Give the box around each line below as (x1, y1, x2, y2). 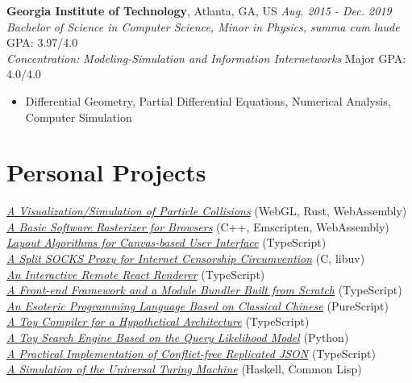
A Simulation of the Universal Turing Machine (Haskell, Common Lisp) (6, 360, 362, 377)
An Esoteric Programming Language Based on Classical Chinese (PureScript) (6, 297, 389, 314)
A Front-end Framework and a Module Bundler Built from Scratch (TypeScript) (6, 281, 402, 298)
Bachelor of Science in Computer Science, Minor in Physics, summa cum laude (6, 18, 400, 35)
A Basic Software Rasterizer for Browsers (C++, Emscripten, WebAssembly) (6, 218, 389, 235)
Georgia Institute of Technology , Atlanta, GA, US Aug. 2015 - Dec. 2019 (6, 2, 392, 19)
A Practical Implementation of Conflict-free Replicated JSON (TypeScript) (6, 344, 376, 361)
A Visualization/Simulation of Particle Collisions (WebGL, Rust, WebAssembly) (6, 202, 407, 219)
